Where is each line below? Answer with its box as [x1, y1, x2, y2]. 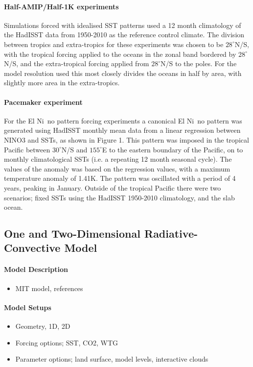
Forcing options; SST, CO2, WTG [15, 337, 118, 347]
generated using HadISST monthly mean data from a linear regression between [4, 125, 241, 135]
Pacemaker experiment [4, 97, 83, 107]
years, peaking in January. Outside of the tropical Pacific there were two [4, 182, 221, 193]
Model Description [4, 264, 68, 274]
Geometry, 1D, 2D [15, 321, 70, 331]
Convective [4, 240, 61, 255]
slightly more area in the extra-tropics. [4, 77, 120, 88]
